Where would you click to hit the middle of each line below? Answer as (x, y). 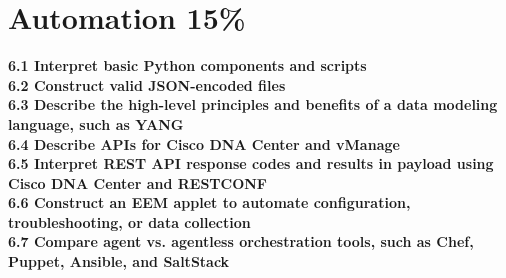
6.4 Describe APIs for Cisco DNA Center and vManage (204, 143)
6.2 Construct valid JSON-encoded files (147, 84)
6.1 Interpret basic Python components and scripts (187, 65)
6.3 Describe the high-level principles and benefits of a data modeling (253, 104)
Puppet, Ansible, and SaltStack (119, 261)
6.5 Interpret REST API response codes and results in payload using (251, 163)
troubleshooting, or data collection (129, 221)
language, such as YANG (96, 123)
